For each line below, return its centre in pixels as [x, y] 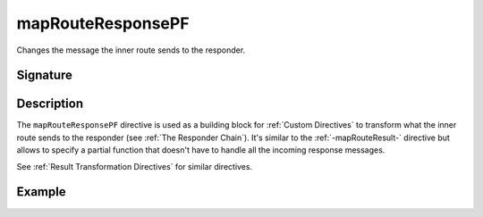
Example [41, 192]
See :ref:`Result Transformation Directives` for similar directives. [135, 166]
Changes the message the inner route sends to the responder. [131, 50]
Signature [45, 75]
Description [50, 104]
